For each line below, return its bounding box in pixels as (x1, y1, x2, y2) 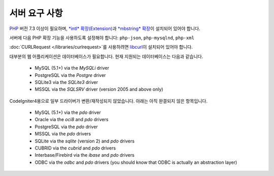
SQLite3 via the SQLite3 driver (35, 79, 98, 85)
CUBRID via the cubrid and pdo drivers (35, 145, 116, 151)
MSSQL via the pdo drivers (35, 131, 91, 137)
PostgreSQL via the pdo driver (35, 124, 98, 130)
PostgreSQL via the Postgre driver (35, 72, 106, 78)
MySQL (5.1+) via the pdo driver (35, 109, 101, 115)
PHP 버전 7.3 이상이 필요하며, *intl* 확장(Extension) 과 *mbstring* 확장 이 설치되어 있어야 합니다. (9, 25, 200, 32)
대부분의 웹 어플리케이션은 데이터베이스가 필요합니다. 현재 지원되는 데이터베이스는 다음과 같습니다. (9, 53, 203, 60)
